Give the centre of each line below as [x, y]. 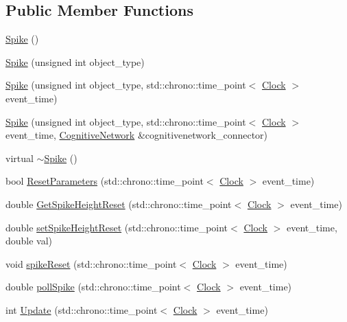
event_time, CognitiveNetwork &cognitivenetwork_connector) [137, 135]
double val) [29, 241]
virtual [20, 158]
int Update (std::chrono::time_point [82, 309]
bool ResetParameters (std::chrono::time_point [105, 181]
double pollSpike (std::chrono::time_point [93, 287]
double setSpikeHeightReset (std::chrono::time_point [117, 227]
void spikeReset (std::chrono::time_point [91, 263]
